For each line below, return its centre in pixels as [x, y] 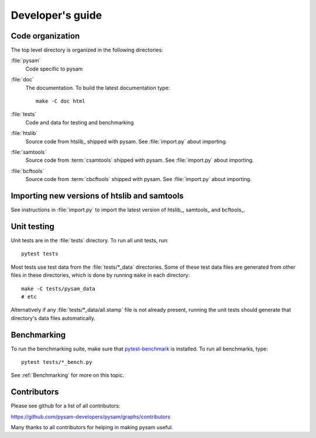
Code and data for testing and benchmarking [80, 122]
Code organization [45, 36]
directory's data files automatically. [53, 318]
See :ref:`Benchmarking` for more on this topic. [68, 375]
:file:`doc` [23, 79]
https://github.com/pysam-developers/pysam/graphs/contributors [91, 416]
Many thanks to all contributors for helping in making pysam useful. [92, 427]
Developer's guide [56, 15]
